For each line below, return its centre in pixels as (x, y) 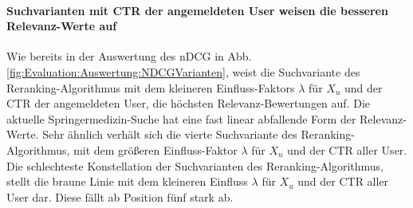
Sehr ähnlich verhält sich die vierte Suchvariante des (170, 134)
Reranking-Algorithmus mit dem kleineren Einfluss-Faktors (151, 87)
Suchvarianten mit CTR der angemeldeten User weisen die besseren (197, 10)
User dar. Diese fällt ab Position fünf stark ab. (120, 196)
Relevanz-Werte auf (62, 26)
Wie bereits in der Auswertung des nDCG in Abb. (129, 56)
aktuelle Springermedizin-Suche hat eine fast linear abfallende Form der (181, 118)
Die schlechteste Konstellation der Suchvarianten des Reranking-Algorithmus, (195, 165)
